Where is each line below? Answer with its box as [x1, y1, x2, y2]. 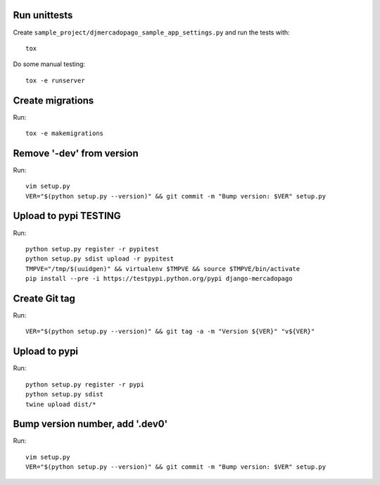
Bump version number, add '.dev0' [13, 418, 168, 430]
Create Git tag [13, 292, 75, 304]
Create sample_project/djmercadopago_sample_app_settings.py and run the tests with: [13, 28, 290, 37]
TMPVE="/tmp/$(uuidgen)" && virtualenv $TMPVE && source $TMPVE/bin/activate [25, 265, 300, 272]
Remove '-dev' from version [13, 147, 139, 159]
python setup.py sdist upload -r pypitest [25, 255, 175, 263]
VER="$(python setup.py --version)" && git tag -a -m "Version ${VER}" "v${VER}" [25, 327, 315, 336]
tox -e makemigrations [25, 129, 104, 137]
